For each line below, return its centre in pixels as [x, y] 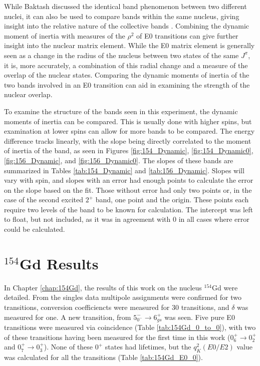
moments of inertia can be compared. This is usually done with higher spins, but [128, 121]
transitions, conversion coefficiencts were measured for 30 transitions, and [117, 307]
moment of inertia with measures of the [65, 35]
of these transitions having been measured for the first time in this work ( [117, 337]
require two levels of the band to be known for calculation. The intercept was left [128, 209]
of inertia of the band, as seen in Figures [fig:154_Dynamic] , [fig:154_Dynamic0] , [129, 150]
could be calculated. [35, 229]
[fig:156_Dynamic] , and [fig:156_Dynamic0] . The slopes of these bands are [119, 160]
